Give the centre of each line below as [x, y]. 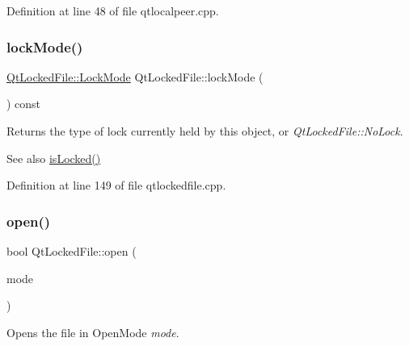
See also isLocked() [54, 158]
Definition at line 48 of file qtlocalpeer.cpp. [113, 10]
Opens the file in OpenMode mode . [93, 332]
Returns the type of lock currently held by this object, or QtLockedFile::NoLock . [205, 131]
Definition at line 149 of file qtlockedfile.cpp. [116, 185]
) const [24, 104]
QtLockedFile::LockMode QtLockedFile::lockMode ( [135, 76]
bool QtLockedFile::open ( [72, 251]
